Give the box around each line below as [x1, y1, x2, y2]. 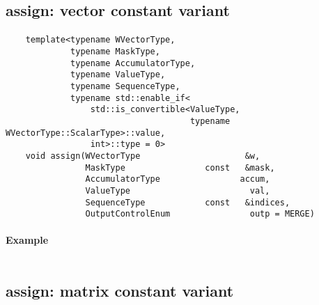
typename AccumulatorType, [70, 58, 196, 68]
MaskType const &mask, [85, 162, 275, 173]
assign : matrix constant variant [6, 280, 234, 302]
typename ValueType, [70, 70, 166, 80]
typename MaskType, [70, 47, 160, 57]
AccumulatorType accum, [85, 174, 270, 185]
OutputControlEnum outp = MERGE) [85, 209, 315, 219]
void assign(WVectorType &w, [25, 150, 260, 161]
